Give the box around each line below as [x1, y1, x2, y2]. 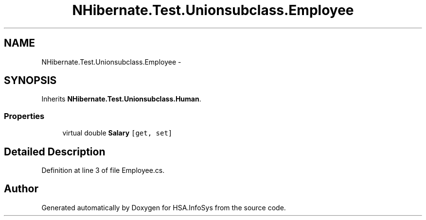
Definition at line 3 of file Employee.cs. [41, 166, 165, 175]
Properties [4, 111, 45, 121]
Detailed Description [4, 145, 106, 158]
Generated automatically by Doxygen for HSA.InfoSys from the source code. [41, 203, 286, 212]
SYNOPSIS [4, 74, 57, 87]
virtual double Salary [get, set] [62, 129, 173, 137]
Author [4, 183, 38, 195]
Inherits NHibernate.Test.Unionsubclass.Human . [41, 95, 201, 103]
